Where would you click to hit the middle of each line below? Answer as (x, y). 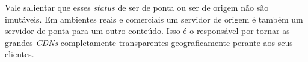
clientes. (20, 54)
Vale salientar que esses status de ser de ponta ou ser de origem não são (137, 7)
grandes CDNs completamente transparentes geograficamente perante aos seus (149, 42)
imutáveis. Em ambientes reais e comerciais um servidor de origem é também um (154, 19)
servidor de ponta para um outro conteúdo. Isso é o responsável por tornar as (147, 31)
